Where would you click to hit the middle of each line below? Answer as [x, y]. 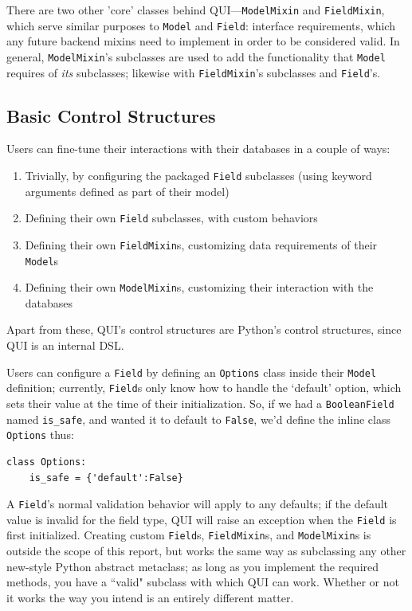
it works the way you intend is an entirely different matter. [150, 597]
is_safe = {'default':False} [106, 478]
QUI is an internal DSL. [65, 345]
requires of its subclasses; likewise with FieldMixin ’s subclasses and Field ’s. [194, 72]
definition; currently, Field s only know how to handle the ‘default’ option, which [204, 388]
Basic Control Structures [111, 115]
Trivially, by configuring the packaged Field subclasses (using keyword [198, 176]
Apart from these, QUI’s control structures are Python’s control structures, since [204, 329]
